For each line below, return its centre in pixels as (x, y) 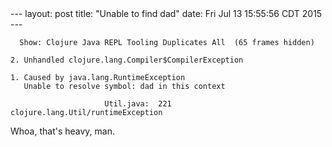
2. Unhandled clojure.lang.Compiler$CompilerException (127, 60)
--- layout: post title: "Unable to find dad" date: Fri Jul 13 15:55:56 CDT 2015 (166, 13)
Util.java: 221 (138, 104)
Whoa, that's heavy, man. (63, 131)
